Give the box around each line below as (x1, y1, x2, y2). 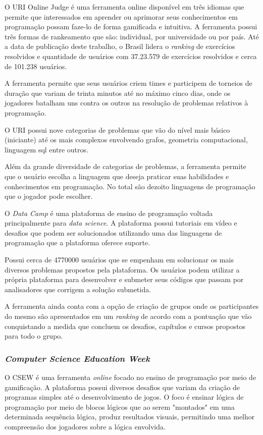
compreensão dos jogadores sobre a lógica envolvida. (5, 421, 166, 431)
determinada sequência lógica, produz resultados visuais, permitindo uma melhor (5, 411, 255, 422)
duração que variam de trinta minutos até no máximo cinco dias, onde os (5, 87, 231, 98)
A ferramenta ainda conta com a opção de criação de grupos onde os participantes (5, 301, 259, 311)
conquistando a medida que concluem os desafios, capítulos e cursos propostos (5, 320, 246, 331)
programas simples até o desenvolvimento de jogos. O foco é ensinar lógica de (5, 392, 244, 402)
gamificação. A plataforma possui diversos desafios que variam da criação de (5, 382, 240, 392)
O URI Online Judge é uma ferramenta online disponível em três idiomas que (5, 2, 244, 12)
